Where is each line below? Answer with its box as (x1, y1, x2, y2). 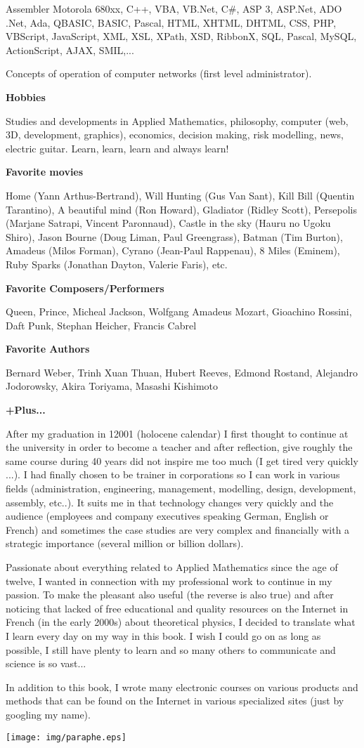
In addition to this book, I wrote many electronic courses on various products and (6, 679, 358, 694)
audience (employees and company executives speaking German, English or (6, 508, 329, 523)
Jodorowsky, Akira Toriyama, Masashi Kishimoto (6, 379, 219, 393)
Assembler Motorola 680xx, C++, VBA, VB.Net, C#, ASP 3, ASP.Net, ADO (6, 1, 342, 15)
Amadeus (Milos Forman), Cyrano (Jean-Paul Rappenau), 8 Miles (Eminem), (6, 243, 340, 258)
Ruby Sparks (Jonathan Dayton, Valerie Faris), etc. (6, 256, 228, 271)
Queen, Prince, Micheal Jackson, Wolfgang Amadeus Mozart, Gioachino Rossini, (6, 304, 352, 319)
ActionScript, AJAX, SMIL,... (6, 42, 134, 57)
